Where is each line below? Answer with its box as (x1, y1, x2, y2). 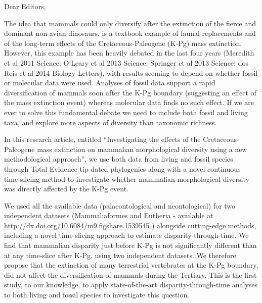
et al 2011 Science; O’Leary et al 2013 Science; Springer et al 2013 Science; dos (4, 57, 248, 68)
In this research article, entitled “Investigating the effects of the (4, 134, 201, 144)
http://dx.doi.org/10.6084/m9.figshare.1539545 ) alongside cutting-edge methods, (4, 220, 256, 230)
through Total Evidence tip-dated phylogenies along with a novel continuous (4, 163, 241, 174)
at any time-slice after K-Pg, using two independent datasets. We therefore (4, 249, 236, 260)
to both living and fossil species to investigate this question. (4, 289, 190, 300)
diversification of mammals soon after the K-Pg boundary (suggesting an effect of (4, 87, 256, 97)
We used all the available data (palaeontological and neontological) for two (4, 200, 236, 211)
